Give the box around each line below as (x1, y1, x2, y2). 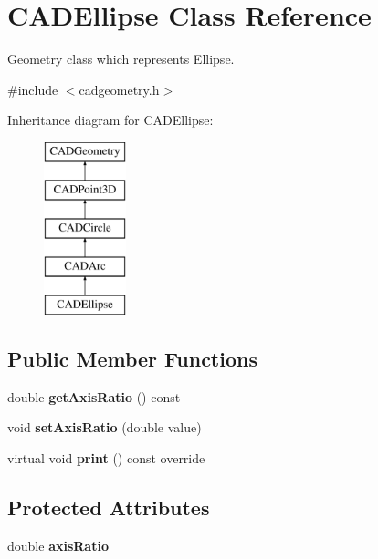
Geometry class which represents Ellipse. (7, 49, 235, 68)
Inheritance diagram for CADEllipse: (7, 110, 214, 129)
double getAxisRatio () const (7, 387, 181, 406)
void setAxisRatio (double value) (7, 418, 202, 437)
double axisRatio (7, 535, 109, 554)
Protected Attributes (7, 492, 210, 521)
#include (7, 79, 58, 98)
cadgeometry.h (79, 79, 160, 98)
